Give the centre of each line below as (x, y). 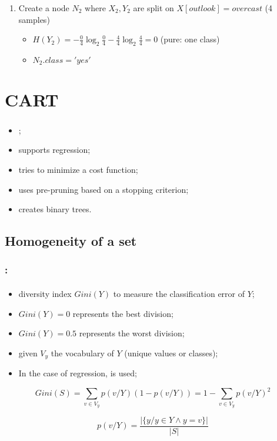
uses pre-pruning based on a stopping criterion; (104, 189)
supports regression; (54, 150)
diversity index (45, 293)
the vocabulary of (82, 353)
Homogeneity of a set (71, 241)
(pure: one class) (190, 39)
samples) (34, 19)
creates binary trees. (55, 209)
